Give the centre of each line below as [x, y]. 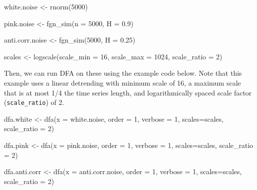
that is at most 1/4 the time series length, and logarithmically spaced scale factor [128, 92]
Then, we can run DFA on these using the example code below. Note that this [123, 73]
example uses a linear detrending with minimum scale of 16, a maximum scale [123, 82]
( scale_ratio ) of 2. [34, 102]
